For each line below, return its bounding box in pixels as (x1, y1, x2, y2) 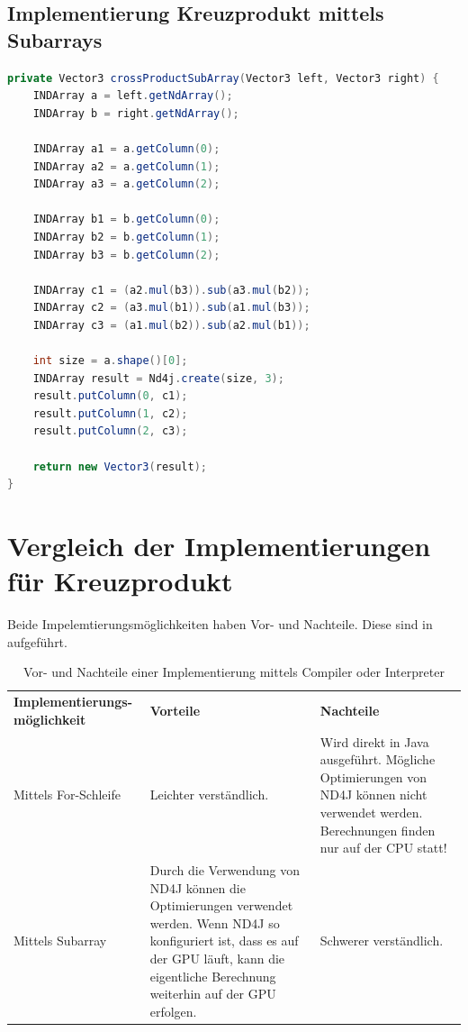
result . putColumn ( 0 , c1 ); (32, 389, 188, 403)
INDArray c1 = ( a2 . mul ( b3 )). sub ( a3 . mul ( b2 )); (32, 283, 310, 297)
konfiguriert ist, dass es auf (149, 931, 299, 950)
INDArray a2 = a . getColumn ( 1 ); (32, 160, 220, 173)
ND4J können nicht (319, 785, 427, 804)
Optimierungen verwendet (149, 896, 293, 915)
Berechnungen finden (319, 820, 436, 839)
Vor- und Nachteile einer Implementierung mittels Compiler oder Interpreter (23, 662, 445, 681)
